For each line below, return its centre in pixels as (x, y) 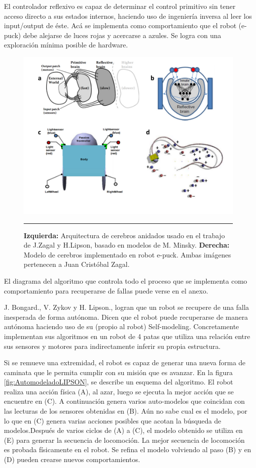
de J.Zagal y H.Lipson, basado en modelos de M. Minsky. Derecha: (127, 245)
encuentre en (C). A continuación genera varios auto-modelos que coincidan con (125, 401)
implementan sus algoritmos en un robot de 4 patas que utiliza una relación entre (127, 336)
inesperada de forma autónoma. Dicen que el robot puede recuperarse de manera (126, 317)
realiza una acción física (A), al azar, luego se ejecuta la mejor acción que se (119, 391)
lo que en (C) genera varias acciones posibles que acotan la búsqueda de (113, 420)
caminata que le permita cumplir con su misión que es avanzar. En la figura (118, 372)
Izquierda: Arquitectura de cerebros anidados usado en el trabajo (124, 235)
